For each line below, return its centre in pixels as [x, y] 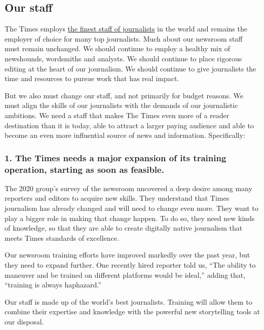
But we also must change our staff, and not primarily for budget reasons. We [124, 95]
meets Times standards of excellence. [62, 237]
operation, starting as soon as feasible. [84, 169]
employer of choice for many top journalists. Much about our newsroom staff [124, 38]
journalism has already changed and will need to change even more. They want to [131, 208]
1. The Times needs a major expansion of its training [116, 157]
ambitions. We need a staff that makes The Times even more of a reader [117, 115]
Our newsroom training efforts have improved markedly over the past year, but [127, 255]
